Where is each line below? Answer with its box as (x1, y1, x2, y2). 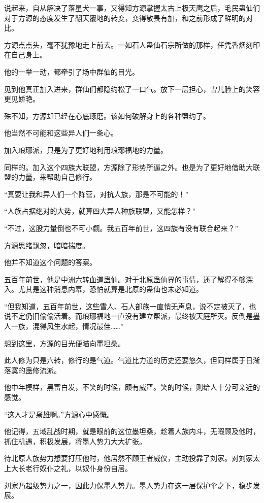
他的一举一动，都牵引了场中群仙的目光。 (4, 66, 139, 77)
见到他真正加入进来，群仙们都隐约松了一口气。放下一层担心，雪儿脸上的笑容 (4, 83, 260, 94)
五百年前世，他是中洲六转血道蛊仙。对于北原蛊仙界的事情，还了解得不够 (4, 274, 246, 284)
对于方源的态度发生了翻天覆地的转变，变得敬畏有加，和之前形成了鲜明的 (4, 12, 246, 23)
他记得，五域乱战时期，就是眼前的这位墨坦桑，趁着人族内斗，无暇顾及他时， (4, 426, 260, 437)
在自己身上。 (4, 49, 47, 60)
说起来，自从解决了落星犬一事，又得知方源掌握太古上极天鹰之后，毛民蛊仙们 (4, 3, 260, 13)
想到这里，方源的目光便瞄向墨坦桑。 (4, 338, 125, 348)
